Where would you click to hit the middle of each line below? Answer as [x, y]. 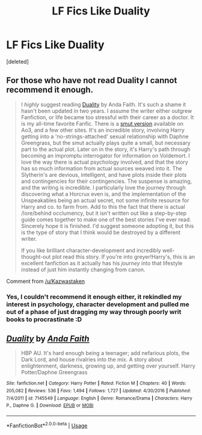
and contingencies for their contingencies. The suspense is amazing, [106, 181]
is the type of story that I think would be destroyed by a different [101, 232]
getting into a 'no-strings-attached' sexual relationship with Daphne [105, 136]
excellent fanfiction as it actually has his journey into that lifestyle [102, 263]
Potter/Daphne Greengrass [54, 372]
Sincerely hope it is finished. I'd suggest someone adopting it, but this [107, 226]
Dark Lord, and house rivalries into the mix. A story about [92, 360]
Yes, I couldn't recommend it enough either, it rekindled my [94, 297]
